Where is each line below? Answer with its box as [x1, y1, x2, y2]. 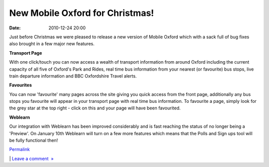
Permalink [9, 147, 30, 153]
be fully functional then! [9, 137, 58, 144]
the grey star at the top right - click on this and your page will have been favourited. [9, 105, 181, 111]
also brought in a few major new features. [9, 41, 95, 47]
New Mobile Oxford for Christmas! [9, 7, 154, 18]
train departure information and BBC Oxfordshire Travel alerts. [9, 73, 137, 79]
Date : [9, 25, 21, 31]
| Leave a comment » [9, 156, 54, 162]
